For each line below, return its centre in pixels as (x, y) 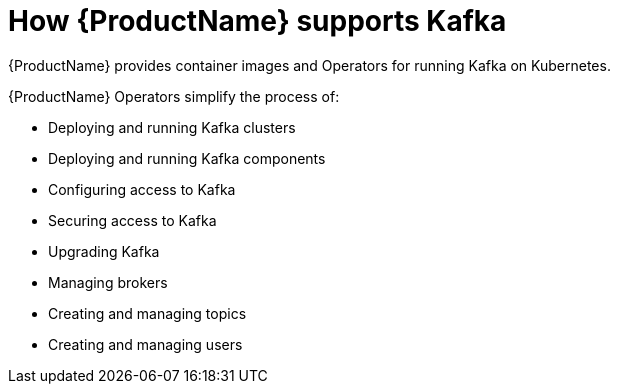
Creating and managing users (145, 344)
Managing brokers (108, 282)
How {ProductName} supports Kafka (257, 21)
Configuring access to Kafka (142, 189)
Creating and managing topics (147, 313)
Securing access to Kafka (132, 220)
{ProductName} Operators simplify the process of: (174, 96)
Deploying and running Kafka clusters (172, 127)
